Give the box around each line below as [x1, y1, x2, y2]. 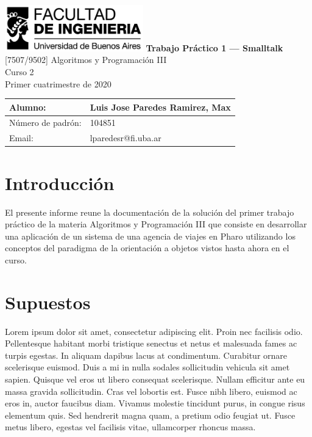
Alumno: [9, 100, 46, 113]
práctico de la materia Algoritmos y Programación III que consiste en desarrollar [5, 218, 307, 230]
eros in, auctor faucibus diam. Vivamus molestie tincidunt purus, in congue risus [5, 397, 305, 409]
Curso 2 [5, 65, 34, 78]
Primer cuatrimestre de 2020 [5, 77, 112, 90]
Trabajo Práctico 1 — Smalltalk [146, 41, 283, 54]
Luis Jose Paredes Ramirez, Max [90, 100, 231, 113]
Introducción [5, 170, 115, 195]
